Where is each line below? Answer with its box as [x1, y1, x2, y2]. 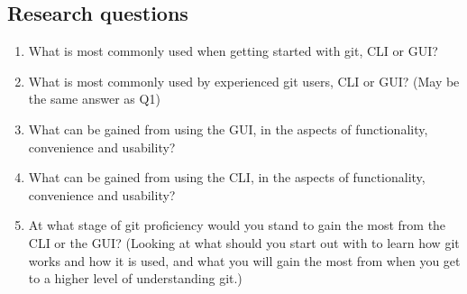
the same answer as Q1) [28, 89, 160, 108]
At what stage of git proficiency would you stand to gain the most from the [28, 216, 446, 234]
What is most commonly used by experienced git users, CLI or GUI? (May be [28, 71, 460, 90]
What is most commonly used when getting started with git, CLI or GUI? [28, 41, 438, 60]
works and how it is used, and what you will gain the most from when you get [28, 251, 461, 270]
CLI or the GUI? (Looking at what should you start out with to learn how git [28, 233, 460, 252]
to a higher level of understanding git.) [28, 269, 243, 288]
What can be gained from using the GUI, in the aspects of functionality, [28, 119, 428, 138]
